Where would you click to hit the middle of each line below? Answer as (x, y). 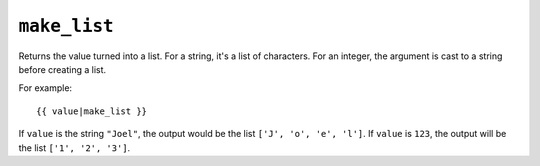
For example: (45, 88)
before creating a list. (62, 69)
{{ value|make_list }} (92, 111)
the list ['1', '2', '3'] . (74, 147)
